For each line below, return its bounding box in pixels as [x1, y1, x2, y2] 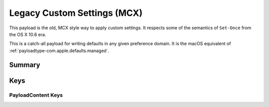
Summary [9, 60, 40, 69]
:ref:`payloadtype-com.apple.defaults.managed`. [9, 48, 110, 53]
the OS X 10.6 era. [9, 31, 46, 37]
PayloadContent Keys [9, 92, 63, 99]
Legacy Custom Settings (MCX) [9, 7, 143, 18]
